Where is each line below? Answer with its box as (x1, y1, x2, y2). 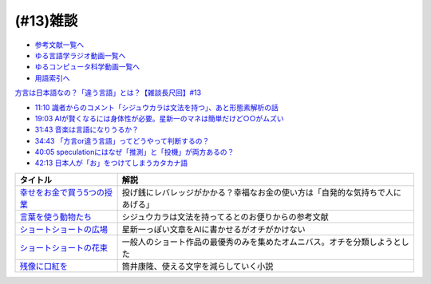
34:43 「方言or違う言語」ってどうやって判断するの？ (34, 136, 210, 145)
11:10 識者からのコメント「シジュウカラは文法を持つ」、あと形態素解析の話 (34, 102, 279, 112)
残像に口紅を (19, 260, 68, 271)
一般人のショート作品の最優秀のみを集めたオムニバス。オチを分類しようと (121, 236, 402, 247)
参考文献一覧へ (34, 40, 84, 49)
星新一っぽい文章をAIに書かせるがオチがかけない (121, 223, 306, 235)
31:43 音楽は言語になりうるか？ (34, 124, 140, 135)
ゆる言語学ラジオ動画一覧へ (34, 50, 126, 60)
